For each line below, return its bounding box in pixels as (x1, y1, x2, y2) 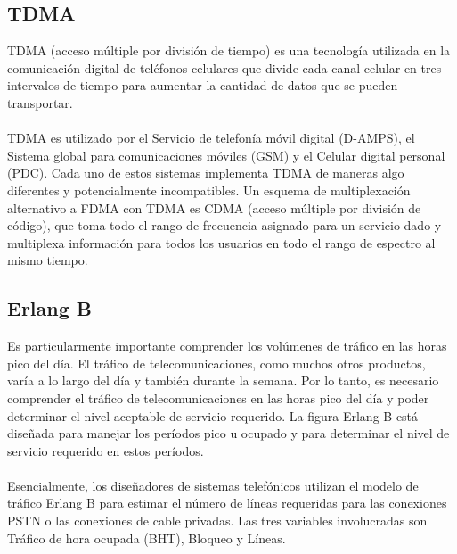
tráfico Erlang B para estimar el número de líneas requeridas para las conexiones (7, 493, 447, 512)
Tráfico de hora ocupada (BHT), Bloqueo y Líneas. (7, 528, 286, 547)
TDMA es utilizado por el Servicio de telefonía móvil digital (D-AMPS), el (7, 128, 415, 147)
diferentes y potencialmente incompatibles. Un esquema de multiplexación (7, 180, 411, 199)
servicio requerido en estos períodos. (7, 441, 204, 459)
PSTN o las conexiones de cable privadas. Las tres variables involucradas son (7, 511, 428, 530)
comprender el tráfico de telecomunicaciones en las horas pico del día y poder (7, 388, 429, 407)
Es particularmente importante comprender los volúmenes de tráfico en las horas (7, 336, 447, 355)
